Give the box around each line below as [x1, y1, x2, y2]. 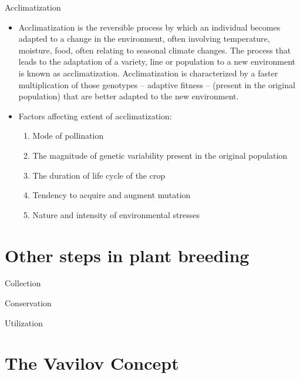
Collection [5, 277, 41, 289]
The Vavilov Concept [5, 351, 179, 375]
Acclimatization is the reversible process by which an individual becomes [18, 21, 281, 33]
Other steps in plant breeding [5, 243, 250, 267]
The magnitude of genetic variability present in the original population [32, 149, 288, 161]
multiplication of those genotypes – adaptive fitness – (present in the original [18, 78, 295, 91]
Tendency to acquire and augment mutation [32, 189, 191, 201]
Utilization [5, 316, 43, 329]
